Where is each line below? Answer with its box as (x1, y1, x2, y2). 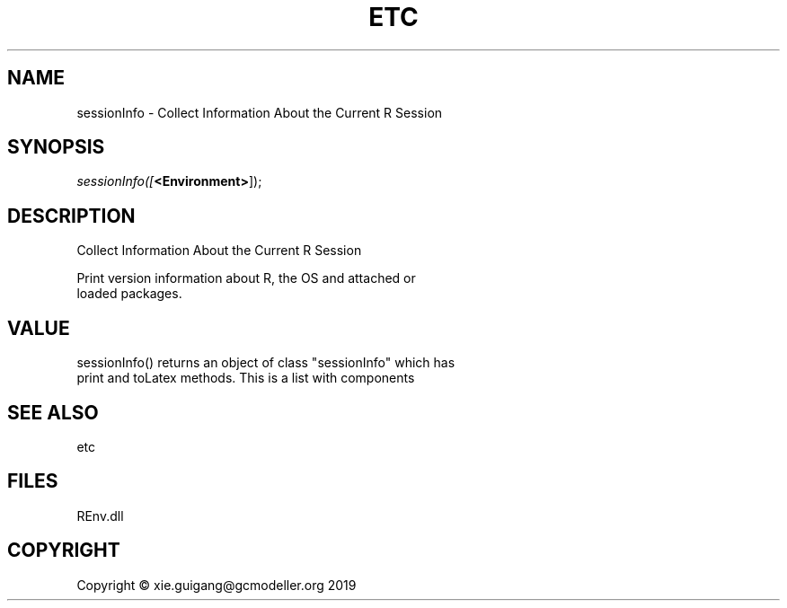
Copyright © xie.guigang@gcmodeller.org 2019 (76, 577, 357, 593)
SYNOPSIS (7, 136, 105, 159)
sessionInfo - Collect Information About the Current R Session (76, 104, 443, 120)
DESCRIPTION (7, 204, 136, 227)
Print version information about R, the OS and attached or (76, 270, 416, 286)
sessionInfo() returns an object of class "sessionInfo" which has (76, 355, 455, 371)
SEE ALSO (7, 401, 99, 424)
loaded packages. (76, 286, 182, 302)
